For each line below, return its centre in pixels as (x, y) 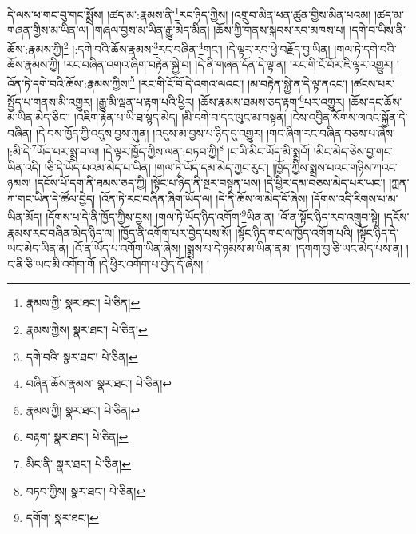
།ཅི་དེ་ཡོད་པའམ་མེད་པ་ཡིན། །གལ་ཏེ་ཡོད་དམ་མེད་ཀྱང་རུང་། (156, 167)
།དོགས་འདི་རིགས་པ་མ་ (355, 198)
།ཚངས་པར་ (372, 83)
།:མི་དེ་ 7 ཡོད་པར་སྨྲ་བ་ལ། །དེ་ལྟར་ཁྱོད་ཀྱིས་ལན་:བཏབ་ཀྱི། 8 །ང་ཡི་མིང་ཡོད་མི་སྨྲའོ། (159, 150)
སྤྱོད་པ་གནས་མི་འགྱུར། (50, 101)
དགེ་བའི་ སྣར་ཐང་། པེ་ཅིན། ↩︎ (82, 356)
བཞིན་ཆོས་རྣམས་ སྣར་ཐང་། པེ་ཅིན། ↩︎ (99, 383)
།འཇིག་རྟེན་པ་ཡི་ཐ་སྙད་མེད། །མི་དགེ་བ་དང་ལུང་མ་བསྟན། (180, 117)
